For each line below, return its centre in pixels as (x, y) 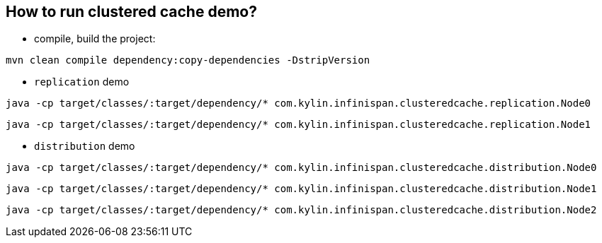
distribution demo (85, 146)
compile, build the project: (95, 39)
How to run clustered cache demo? (131, 12)
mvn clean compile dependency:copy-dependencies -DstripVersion (188, 60)
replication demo (82, 82)
